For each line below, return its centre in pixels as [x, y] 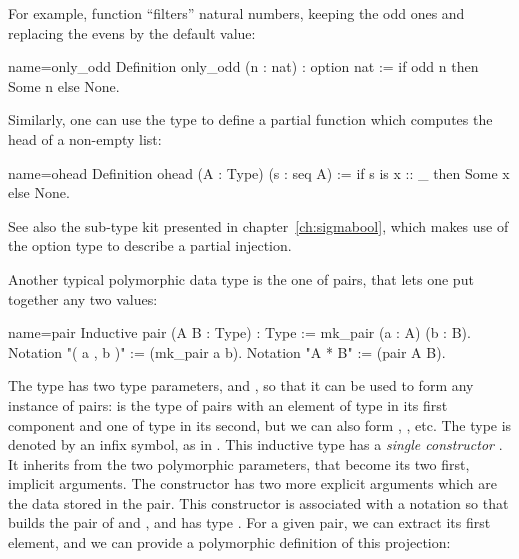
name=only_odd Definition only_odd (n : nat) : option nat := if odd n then [243, 66]
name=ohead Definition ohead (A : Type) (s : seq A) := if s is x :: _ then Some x [259, 172]
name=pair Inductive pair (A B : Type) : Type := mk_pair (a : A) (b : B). [239, 332]
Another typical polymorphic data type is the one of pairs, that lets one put [241, 278]
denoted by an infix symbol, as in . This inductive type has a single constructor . [255, 444]
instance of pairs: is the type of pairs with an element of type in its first [228, 404]
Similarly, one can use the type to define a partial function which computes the [250, 119]
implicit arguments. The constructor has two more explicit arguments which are [252, 483]
